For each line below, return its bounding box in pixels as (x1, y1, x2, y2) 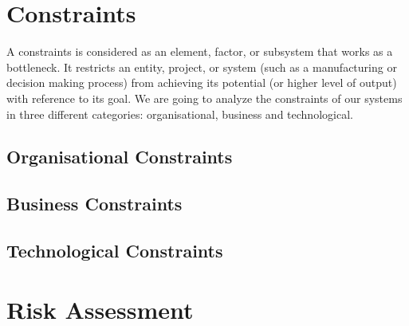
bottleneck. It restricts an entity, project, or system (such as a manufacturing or (6, 58, 397, 75)
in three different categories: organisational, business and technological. (6, 105, 353, 122)
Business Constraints (6, 191, 183, 216)
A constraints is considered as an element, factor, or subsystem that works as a (6, 43, 393, 60)
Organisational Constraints (6, 144, 233, 169)
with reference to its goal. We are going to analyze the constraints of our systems (6, 89, 403, 106)
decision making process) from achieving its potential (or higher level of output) (6, 74, 397, 91)
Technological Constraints (6, 238, 223, 263)
